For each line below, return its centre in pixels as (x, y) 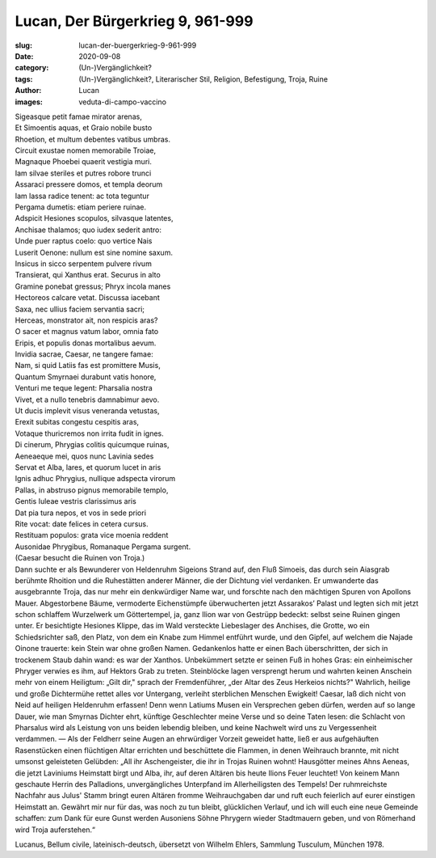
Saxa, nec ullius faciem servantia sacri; (80, 309)
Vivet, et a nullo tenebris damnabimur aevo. (87, 399)
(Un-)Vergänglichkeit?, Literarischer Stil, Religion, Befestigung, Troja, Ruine (203, 79)
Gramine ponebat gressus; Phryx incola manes (93, 286)
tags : (24, 79)
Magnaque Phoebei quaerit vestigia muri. (84, 162)
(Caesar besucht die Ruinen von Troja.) (80, 558)
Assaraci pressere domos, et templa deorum (89, 184)
